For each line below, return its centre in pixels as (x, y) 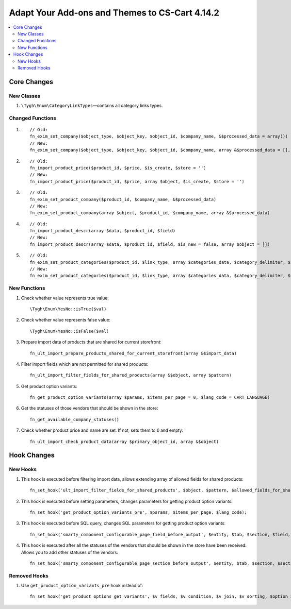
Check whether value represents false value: (66, 320)
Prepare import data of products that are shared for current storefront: (91, 342)
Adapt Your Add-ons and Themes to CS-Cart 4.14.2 (114, 13)
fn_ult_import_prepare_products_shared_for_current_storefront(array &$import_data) (133, 353)
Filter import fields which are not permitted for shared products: (85, 364)
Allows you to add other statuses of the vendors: (70, 552)
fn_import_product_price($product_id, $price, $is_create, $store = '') (118, 168)
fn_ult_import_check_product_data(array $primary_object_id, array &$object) (124, 441)
